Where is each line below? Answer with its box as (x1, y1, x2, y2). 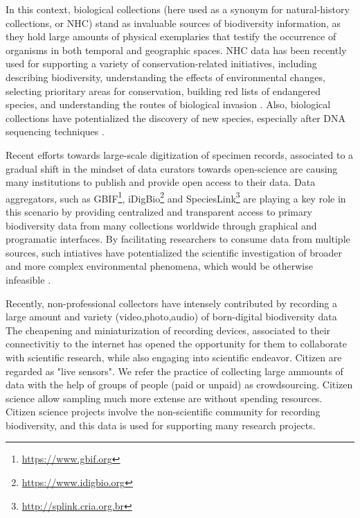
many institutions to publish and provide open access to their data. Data (6, 175, 316, 189)
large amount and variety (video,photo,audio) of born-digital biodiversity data (6, 309, 337, 324)
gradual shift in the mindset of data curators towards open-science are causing (6, 161, 338, 175)
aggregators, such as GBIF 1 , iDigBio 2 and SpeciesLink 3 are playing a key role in (6, 189, 346, 205)
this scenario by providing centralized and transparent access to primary (6, 204, 312, 218)
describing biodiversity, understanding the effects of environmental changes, (6, 69, 325, 84)
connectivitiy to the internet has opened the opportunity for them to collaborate (6, 336, 347, 351)
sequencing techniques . (6, 124, 105, 139)
